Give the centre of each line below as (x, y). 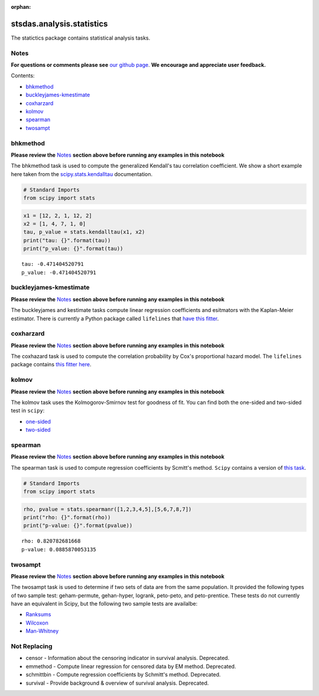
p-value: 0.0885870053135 (59, 549)
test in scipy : (28, 411)
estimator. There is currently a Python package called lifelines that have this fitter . (115, 318)
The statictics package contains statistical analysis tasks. (81, 38)
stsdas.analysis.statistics (59, 24)
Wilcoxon (37, 623)
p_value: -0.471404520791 (59, 272)
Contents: (23, 76)
